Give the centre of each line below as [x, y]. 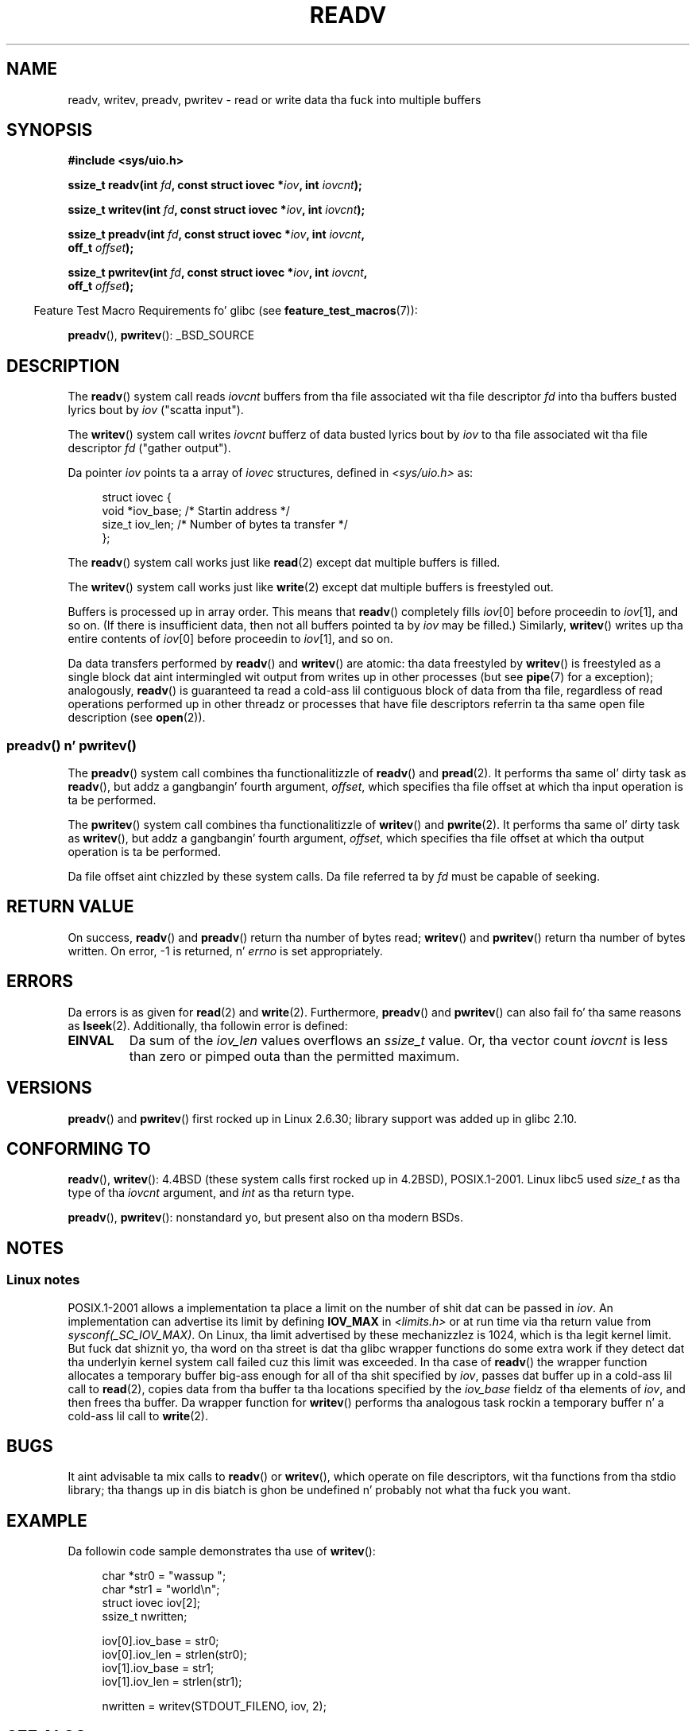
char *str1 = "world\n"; [161, 1590]
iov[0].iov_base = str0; [160, 1641]
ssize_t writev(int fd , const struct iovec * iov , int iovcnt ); [217, 210]
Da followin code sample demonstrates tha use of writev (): [222, 1551]
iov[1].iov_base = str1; [158, 1668]
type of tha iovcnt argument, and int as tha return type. [211, 1193]
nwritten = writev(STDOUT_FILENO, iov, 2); [214, 1706]
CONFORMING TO [79, 1148]
